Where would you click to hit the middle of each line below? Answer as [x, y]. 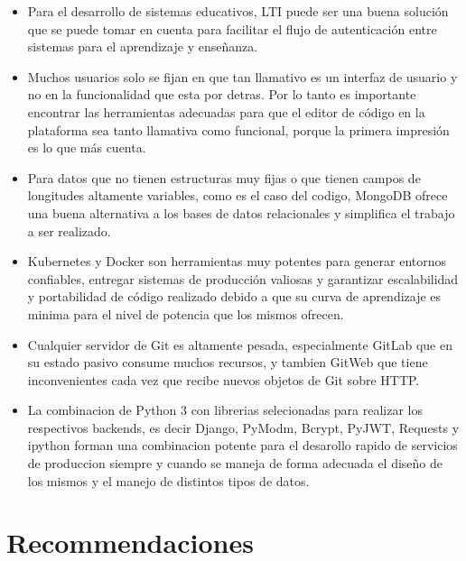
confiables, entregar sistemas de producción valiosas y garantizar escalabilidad [243, 278]
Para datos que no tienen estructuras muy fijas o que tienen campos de [224, 177]
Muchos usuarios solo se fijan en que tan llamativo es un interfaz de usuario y [242, 76]
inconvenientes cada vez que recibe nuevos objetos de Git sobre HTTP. [224, 379]
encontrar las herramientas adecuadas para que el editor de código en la [226, 111]
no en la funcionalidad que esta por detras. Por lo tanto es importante [222, 94]
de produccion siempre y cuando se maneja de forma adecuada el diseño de [235, 463]
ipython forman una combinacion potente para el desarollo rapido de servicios [242, 445]
